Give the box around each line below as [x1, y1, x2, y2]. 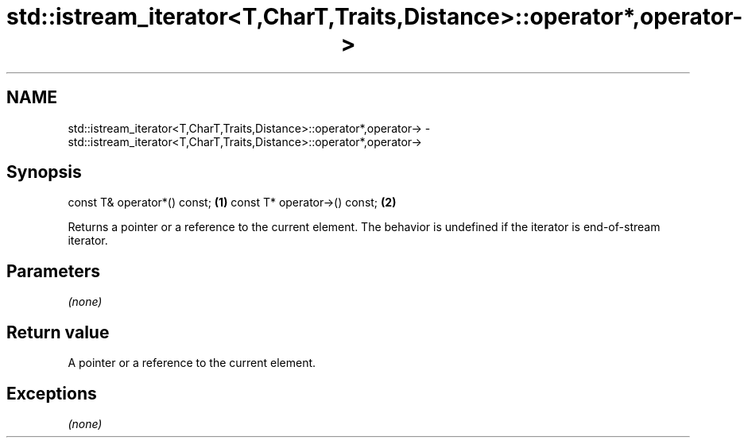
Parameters [6, 261, 100, 281]
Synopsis [6, 162, 82, 183]
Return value [6, 322, 110, 342]
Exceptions [6, 383, 97, 403]
